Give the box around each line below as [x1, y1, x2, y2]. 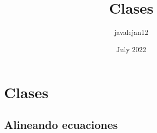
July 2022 [116, 43, 146, 54]
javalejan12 [114, 27, 148, 37]
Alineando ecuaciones [4, 116, 118, 132]
